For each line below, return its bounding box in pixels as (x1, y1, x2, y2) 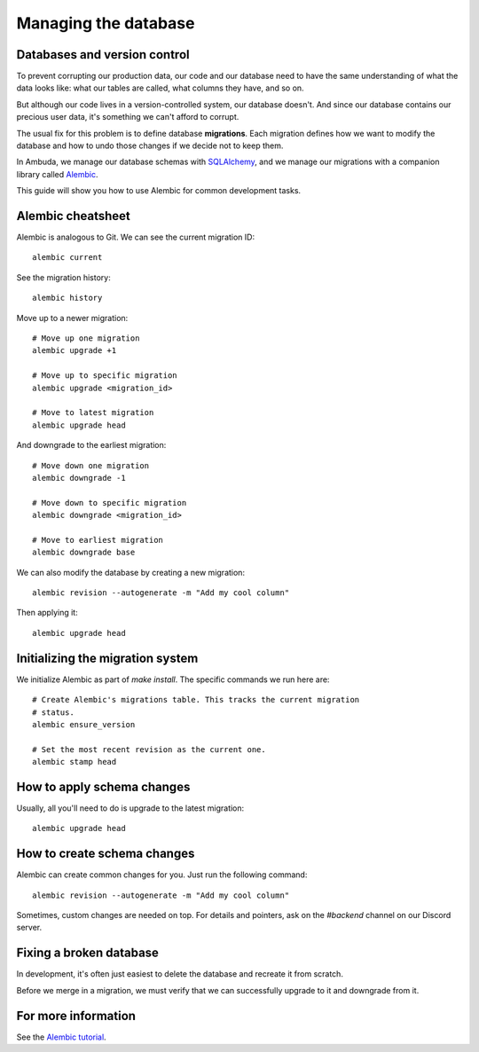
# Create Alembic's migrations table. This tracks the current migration (32, 695, 360, 705)
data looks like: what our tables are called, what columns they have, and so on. (16, 82, 305, 93)
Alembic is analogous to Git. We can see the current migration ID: (16, 232, 255, 243)
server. (16, 922, 43, 933)
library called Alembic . (16, 169, 98, 179)
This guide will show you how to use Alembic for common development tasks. (16, 185, 302, 196)
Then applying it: (16, 608, 79, 618)
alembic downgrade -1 (32, 473, 126, 483)
